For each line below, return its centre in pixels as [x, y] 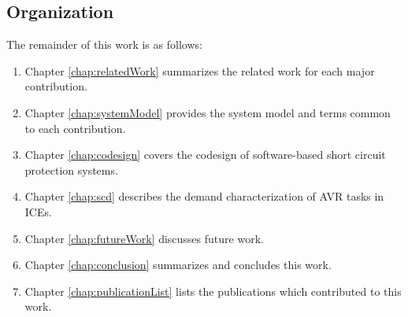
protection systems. [71, 170]
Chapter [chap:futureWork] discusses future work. [144, 238]
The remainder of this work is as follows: [104, 44]
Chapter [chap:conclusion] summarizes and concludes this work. [178, 265]
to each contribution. [75, 128]
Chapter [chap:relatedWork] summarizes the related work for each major [200, 70]
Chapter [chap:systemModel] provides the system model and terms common [208, 112]
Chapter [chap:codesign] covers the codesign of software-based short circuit [205, 155]
